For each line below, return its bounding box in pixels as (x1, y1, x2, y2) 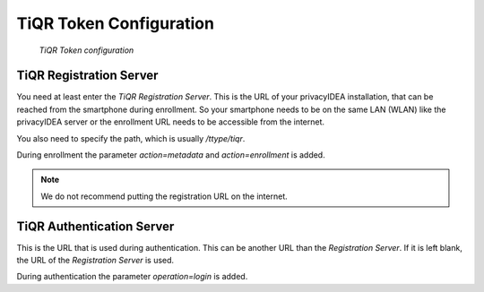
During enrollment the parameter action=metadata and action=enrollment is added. (16, 150, 326, 160)
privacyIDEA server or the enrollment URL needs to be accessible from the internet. (16, 116, 325, 127)
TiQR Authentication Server (16, 219, 175, 234)
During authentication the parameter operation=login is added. (16, 271, 248, 282)
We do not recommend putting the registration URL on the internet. (40, 191, 288, 202)
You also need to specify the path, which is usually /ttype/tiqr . (16, 133, 246, 143)
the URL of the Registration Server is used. (16, 255, 175, 266)
